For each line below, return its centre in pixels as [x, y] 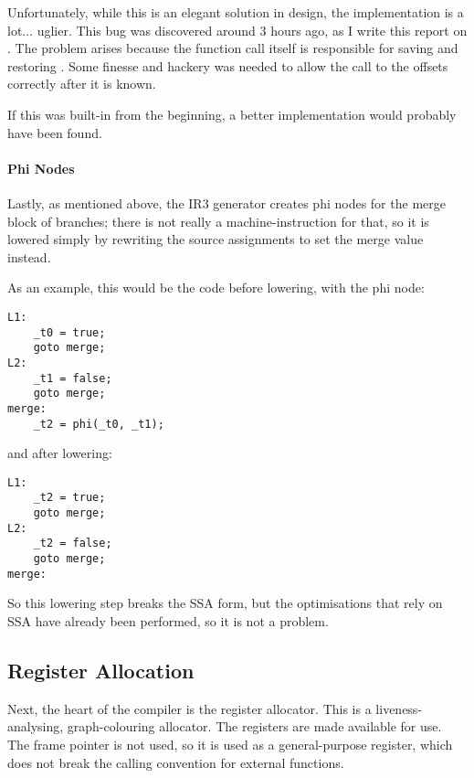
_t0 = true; [69, 332]
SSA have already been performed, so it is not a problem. [168, 620]
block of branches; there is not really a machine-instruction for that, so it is [218, 221]
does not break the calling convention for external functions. [176, 762]
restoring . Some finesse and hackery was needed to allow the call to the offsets [228, 65]
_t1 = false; [73, 378]
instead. [29, 256]
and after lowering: [60, 453]
